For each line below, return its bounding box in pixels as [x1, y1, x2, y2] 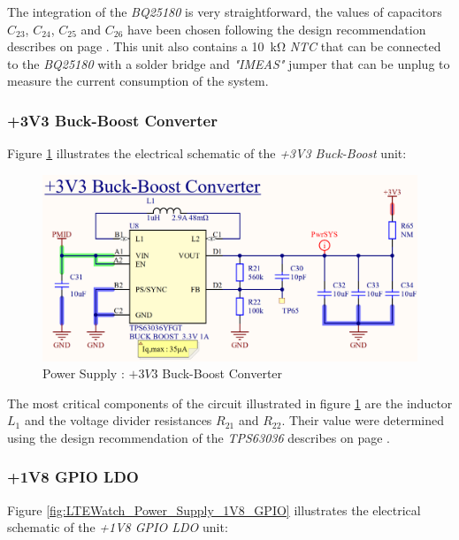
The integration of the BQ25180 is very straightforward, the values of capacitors [7, 3, 442, 20]
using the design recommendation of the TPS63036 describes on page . [7, 428, 390, 446]
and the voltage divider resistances [24, 411, 212, 430]
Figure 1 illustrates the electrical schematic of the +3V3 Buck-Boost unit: [7, 144, 407, 163]
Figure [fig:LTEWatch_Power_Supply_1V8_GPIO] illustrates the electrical [7, 500, 421, 519]
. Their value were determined [281, 411, 445, 430]
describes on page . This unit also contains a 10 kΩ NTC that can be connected [7, 37, 441, 56]
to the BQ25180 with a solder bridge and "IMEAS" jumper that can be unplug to [7, 54, 450, 72]
